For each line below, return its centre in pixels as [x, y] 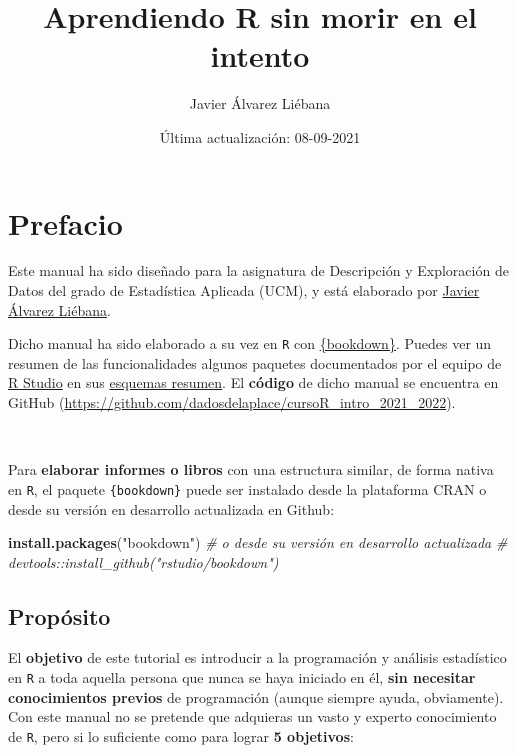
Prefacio [65, 222]
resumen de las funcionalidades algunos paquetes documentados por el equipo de [255, 362]
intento [260, 55]
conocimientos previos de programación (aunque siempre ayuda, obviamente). [256, 696]
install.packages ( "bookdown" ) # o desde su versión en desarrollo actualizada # [258, 542]
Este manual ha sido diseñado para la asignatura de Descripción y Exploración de [258, 270]
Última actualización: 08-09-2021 [260, 136]
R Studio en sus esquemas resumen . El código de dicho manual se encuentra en [253, 382]
